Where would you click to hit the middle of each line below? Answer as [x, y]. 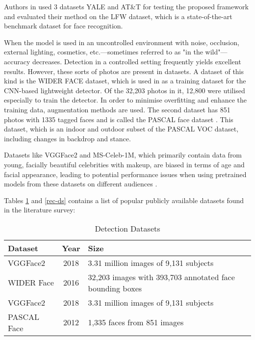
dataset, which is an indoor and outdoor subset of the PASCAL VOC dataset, [121, 129]
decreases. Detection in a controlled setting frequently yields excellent [137, 61]
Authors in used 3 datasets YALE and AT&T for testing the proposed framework [126, 6]
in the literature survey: [40, 210]
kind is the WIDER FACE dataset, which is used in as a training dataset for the [125, 81]
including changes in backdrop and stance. [67, 138]
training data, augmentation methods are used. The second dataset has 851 [117, 109]
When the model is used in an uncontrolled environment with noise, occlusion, [122, 42]
